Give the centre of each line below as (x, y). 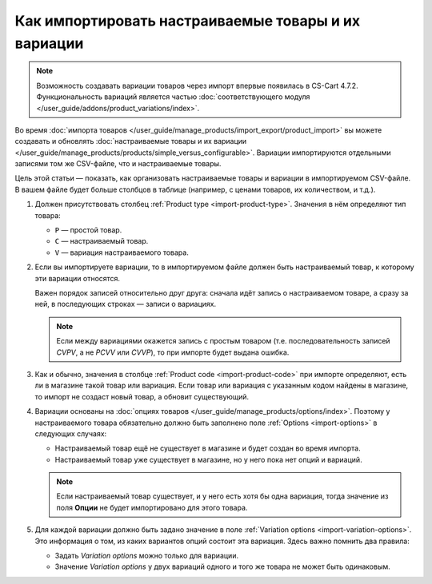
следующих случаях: (71, 433)
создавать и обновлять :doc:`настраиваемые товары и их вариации (131, 141)
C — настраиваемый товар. (102, 241)
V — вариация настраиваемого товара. (122, 252)
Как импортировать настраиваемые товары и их (188, 21)
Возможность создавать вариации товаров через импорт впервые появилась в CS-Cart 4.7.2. (198, 85)
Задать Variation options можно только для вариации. (147, 556)
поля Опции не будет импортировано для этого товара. (152, 507)
